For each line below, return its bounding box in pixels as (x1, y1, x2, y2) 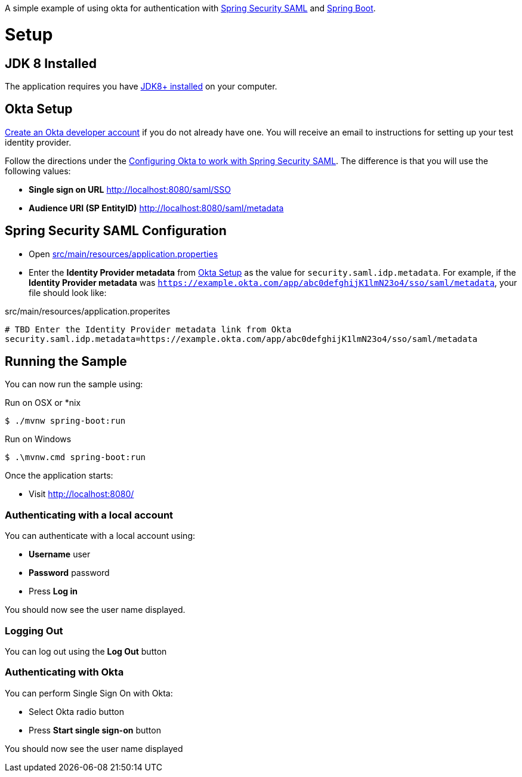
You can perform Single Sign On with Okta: (5, 687, 173, 698)
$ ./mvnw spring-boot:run (5, 416, 126, 426)
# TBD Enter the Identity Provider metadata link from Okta (5, 324, 292, 334)
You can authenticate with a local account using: (5, 531, 196, 541)
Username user (29, 549, 91, 560)
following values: (5, 165, 71, 176)
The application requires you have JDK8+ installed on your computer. (5, 81, 277, 91)
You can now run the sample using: (5, 379, 143, 390)
